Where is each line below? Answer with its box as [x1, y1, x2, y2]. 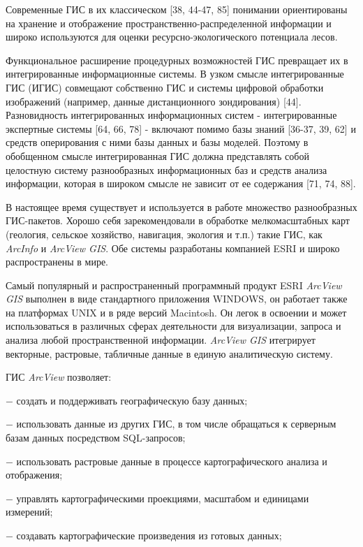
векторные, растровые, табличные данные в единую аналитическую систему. [6, 346, 333, 360]
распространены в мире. [6, 254, 108, 269]
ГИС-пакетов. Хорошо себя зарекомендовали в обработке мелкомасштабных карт [6, 213, 350, 228]
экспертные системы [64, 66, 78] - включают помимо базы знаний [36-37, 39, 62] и [6, 121, 356, 136]
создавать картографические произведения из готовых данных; [16, 528, 282, 542]
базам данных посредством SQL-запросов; [6, 430, 186, 445]
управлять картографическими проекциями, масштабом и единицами [16, 490, 309, 505]
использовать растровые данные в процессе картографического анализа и [16, 453, 327, 468]
